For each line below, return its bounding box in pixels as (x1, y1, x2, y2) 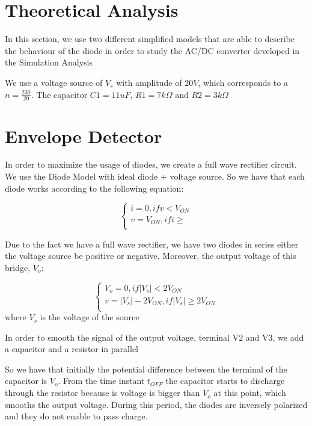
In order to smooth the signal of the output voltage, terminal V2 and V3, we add (5, 330, 304, 343)
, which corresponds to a (198, 76, 288, 88)
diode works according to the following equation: (5, 181, 184, 194)
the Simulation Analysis (5, 56, 93, 68)
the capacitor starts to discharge (165, 374, 285, 387)
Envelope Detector (5, 123, 162, 148)
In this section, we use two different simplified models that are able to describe (5, 32, 295, 45)
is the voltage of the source (40, 311, 139, 323)
